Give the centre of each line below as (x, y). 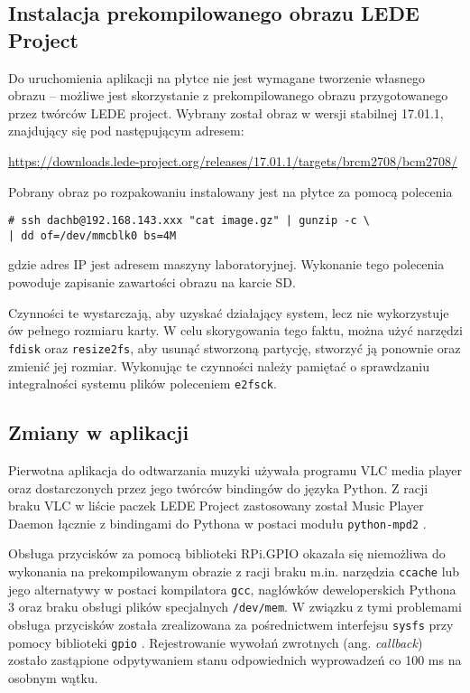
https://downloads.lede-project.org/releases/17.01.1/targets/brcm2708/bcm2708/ (233, 160)
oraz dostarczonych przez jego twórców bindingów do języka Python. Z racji (218, 487)
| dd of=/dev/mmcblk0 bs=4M (92, 235)
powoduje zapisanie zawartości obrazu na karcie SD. (152, 282)
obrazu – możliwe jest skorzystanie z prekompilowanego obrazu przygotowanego (228, 95)
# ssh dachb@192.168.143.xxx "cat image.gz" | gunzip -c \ (189, 221)
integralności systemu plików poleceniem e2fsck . (143, 384)
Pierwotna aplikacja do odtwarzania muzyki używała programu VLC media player (235, 469)
